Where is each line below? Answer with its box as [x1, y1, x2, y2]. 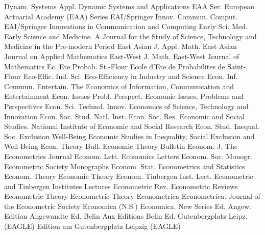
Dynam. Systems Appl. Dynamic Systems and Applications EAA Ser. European [4, 1, 255, 11]
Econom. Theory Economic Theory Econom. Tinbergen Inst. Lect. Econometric [4, 171, 253, 181]
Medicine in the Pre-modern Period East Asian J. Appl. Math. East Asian [4, 41, 237, 51]
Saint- [227, 61, 246, 71]
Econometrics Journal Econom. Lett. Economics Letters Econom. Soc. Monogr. [4, 150, 252, 161]
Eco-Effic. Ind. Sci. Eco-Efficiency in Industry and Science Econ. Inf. [23, 71, 238, 82]
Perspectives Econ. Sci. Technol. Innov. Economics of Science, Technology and [4, 100, 249, 111]
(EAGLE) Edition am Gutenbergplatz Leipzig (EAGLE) [4, 221, 181, 231]
